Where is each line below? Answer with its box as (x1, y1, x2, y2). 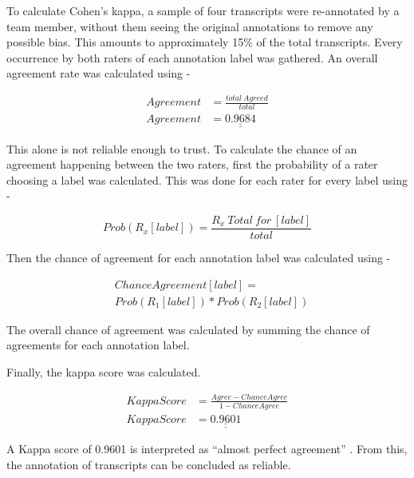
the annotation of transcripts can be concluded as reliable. (6, 456, 291, 472)
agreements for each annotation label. (6, 337, 190, 353)
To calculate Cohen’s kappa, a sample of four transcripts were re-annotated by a (6, 2, 400, 18)
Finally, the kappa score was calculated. (6, 363, 201, 380)
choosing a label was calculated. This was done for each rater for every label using (6, 171, 408, 188)
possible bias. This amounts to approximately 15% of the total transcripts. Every (6, 34, 403, 50)
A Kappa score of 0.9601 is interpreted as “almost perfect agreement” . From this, (6, 440, 408, 457)
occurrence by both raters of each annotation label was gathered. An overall (6, 49, 378, 66)
